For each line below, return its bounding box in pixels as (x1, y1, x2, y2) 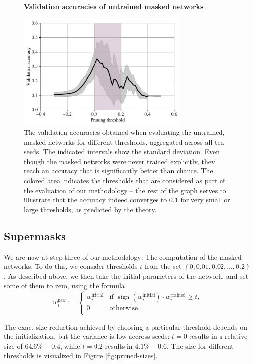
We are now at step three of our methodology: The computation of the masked (4, 251, 242, 262)
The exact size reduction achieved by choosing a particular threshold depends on (4, 321, 247, 331)
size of (4, 340, 23, 351)
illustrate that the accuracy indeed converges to (24, 195, 167, 205)
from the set (144, 261, 182, 271)
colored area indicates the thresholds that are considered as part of (24, 175, 225, 186)
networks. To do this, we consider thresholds (4, 261, 138, 271)
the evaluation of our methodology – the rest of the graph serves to (24, 185, 226, 195)
